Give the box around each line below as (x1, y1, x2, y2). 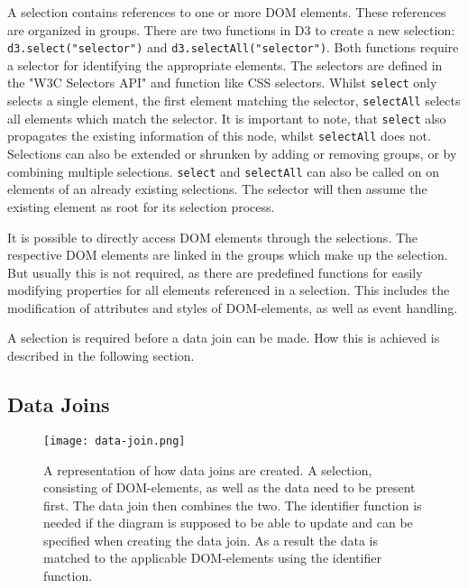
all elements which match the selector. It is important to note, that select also (7, 108, 446, 127)
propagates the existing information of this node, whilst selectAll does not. (7, 126, 431, 145)
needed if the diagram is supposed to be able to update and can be (43, 513, 413, 532)
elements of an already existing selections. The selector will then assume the (7, 179, 427, 198)
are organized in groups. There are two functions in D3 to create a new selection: (7, 20, 455, 39)
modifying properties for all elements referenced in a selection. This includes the (7, 280, 450, 299)
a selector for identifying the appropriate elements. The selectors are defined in (7, 55, 443, 74)
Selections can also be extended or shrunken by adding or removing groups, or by (7, 144, 457, 163)
